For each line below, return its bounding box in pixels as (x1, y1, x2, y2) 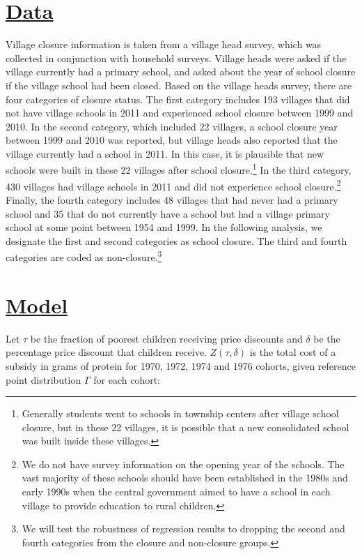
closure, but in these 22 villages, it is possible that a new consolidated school (22, 419, 349, 434)
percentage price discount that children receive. (6, 345, 207, 359)
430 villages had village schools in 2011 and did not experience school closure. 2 (6, 177, 341, 193)
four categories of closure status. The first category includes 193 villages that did (6, 91, 350, 106)
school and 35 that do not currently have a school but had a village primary (6, 206, 330, 220)
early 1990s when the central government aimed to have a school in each (22, 484, 331, 499)
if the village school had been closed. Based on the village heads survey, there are (6, 77, 352, 92)
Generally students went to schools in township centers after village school (22, 406, 339, 421)
